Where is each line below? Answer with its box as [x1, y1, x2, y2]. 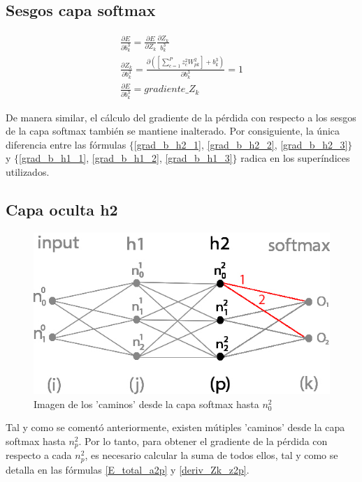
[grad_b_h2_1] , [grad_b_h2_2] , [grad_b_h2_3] [133, 137, 348, 151]
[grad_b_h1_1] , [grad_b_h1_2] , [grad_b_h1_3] [19, 151, 233, 165]
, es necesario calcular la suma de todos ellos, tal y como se [85, 448, 338, 462]
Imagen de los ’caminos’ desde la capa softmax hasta [34, 396, 259, 411]
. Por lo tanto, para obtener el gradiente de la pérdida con [78, 433, 328, 448]
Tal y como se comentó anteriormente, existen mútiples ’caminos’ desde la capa [6, 420, 345, 435]
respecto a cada [6, 448, 72, 462]
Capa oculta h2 [6, 199, 118, 220]
